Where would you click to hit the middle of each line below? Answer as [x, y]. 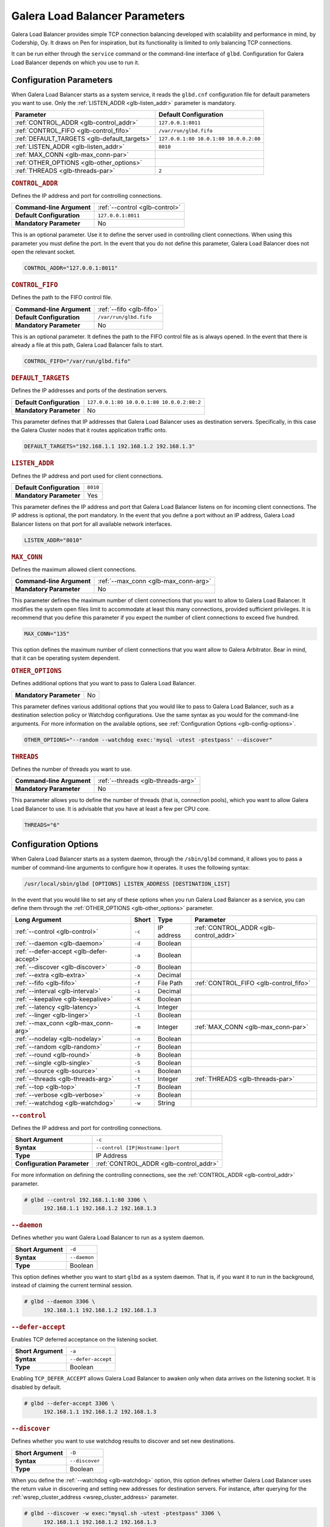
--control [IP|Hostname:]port [138, 1147]
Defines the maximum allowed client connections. [74, 569]
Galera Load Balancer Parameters [98, 16]
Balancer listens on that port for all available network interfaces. [92, 524]
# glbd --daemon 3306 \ [60, 1302]
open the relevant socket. [43, 252]
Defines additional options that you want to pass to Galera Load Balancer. [104, 683]
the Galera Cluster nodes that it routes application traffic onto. [89, 430]
